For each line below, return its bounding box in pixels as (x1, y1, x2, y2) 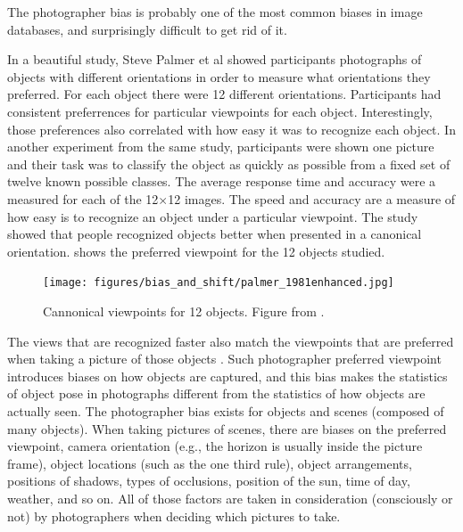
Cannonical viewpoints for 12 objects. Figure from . (43, 301, 325, 320)
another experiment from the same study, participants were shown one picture (7, 137, 434, 156)
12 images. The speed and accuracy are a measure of (168, 189, 456, 208)
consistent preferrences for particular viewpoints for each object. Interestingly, (7, 102, 433, 120)
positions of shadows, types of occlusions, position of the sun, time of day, (7, 471, 410, 490)
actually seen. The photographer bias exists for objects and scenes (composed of (7, 401, 444, 420)
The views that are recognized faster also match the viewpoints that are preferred (7, 331, 454, 350)
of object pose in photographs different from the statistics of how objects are (7, 384, 426, 403)
